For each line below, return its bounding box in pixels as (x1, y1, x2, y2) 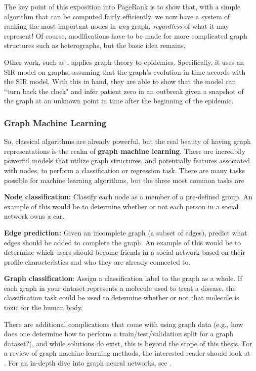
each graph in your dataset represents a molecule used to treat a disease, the (4, 282, 236, 293)
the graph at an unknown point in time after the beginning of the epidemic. (4, 95, 234, 106)
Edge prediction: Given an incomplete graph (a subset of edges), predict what (4, 227, 247, 237)
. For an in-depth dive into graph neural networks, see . (4, 358, 171, 368)
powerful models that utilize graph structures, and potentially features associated (4, 155, 250, 166)
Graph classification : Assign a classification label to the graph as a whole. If (4, 273, 243, 283)
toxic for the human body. (4, 302, 83, 313)
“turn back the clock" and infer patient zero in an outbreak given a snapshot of (4, 86, 244, 96)
